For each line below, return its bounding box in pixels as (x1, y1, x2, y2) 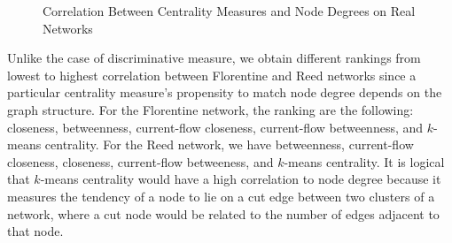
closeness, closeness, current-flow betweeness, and (7, 152, 274, 171)
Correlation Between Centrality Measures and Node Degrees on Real (43, 2, 416, 19)
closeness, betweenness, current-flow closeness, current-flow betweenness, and (7, 118, 424, 136)
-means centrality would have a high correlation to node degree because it (40, 170, 441, 188)
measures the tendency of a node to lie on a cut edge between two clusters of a (7, 186, 435, 205)
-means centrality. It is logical (284, 152, 445, 171)
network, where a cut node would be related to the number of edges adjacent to (7, 204, 440, 223)
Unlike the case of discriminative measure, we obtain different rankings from (7, 49, 421, 67)
